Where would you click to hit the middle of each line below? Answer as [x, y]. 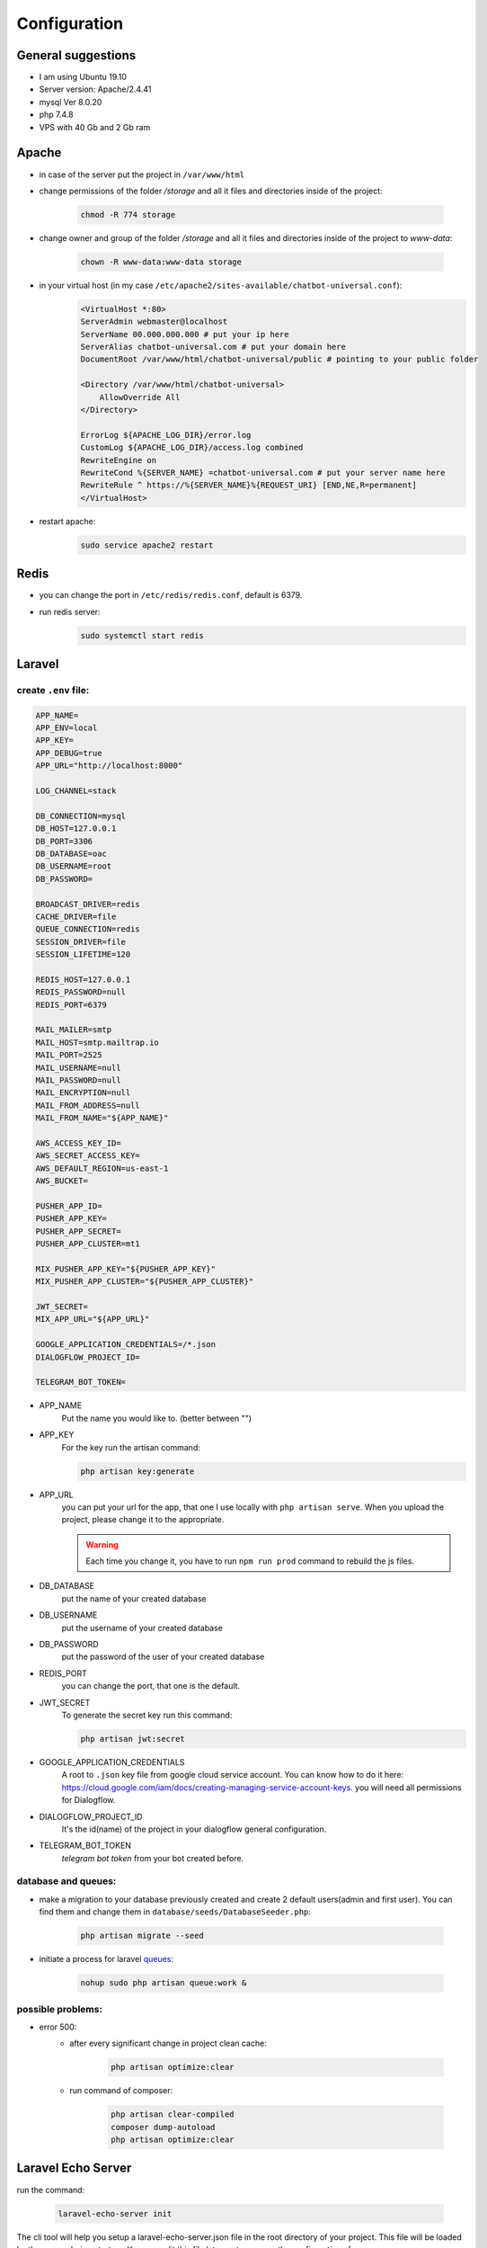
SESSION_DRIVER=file [80, 941]
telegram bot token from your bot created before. [153, 1858]
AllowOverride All [140, 397]
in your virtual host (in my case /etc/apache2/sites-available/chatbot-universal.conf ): [221, 285]
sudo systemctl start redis [142, 635]
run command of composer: [121, 2091]
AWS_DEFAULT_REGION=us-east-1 [102, 1168]
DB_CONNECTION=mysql [80, 816]
